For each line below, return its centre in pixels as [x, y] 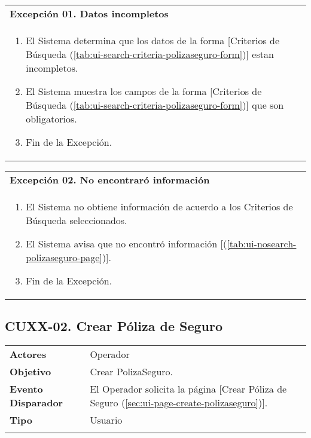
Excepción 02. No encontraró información [110, 180]
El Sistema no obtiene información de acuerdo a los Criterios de [159, 206]
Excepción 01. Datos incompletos [89, 13]
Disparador [36, 403]
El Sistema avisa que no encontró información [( [126, 243]
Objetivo [31, 372]
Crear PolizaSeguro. [132, 372]
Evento [26, 389]
